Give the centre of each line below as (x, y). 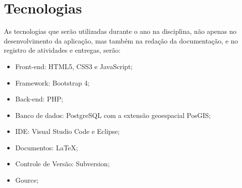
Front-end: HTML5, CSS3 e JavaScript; (74, 66)
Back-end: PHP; (39, 99)
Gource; (27, 180)
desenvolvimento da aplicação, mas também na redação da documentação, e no (121, 40)
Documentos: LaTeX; (46, 147)
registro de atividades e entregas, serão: (62, 50)
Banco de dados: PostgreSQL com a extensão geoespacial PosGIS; (113, 115)
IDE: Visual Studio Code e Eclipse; (68, 131)
